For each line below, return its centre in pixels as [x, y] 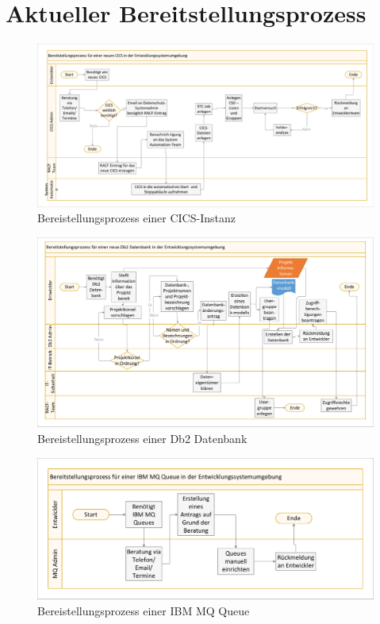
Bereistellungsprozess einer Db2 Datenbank [142, 439]
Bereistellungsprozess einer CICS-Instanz [136, 218]
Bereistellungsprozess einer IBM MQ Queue [144, 610]
